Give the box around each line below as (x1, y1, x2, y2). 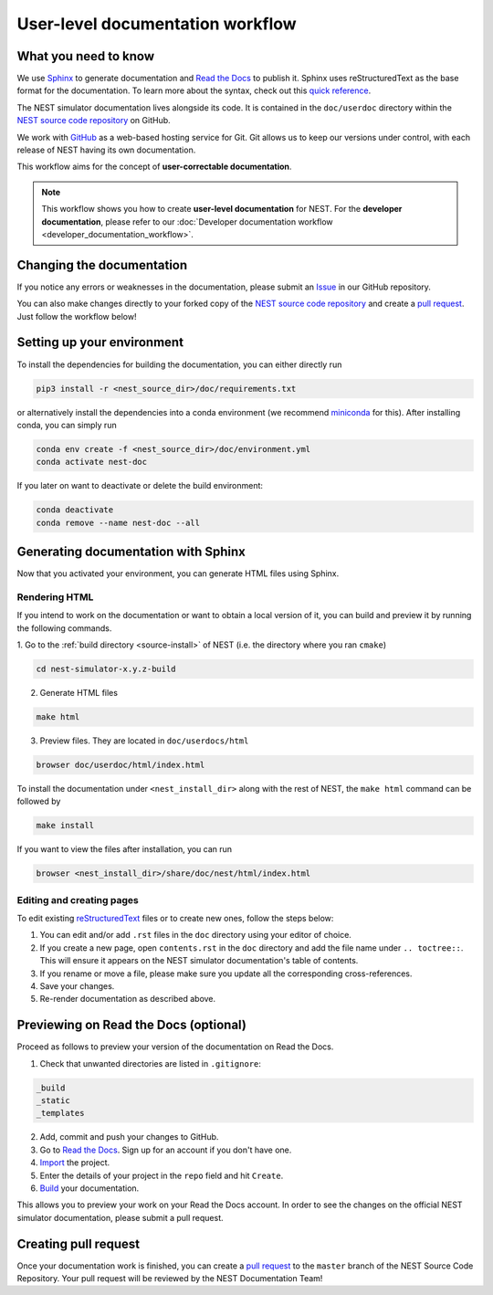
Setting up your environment (16, 334, 184, 351)
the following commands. (16, 622, 112, 634)
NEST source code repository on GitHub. (16, 115, 171, 126)
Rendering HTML (16, 590, 94, 603)
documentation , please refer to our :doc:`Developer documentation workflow (41, 216, 333, 227)
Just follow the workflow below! (16, 311, 137, 321)
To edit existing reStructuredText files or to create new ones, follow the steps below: (16, 913, 334, 924)
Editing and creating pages (16, 893, 139, 906)
